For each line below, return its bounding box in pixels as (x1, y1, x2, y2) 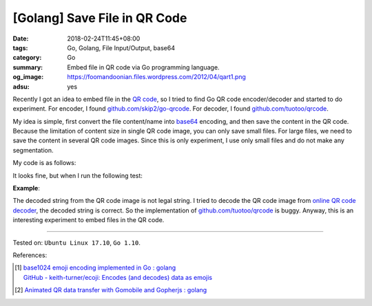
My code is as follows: (12, 159, 76, 167)
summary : (12, 63, 43, 72)
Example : (12, 184, 41, 193)
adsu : (12, 83, 30, 91)
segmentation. (12, 146, 54, 154)
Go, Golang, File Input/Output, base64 (67, 43, 176, 52)
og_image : (12, 73, 44, 81)
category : (12, 54, 42, 62)
